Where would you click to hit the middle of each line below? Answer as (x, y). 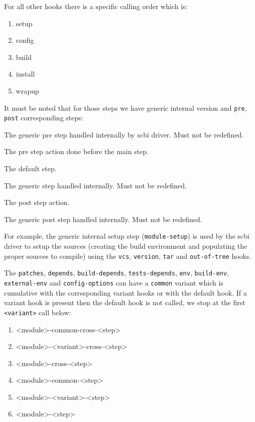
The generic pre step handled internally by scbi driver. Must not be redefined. (124, 134)
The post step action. (37, 202)
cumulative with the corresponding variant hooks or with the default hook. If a (125, 292)
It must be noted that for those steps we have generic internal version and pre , (125, 108)
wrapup (27, 90)
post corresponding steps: (44, 118)
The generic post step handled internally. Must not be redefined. (103, 219)
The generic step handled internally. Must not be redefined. (95, 185)
